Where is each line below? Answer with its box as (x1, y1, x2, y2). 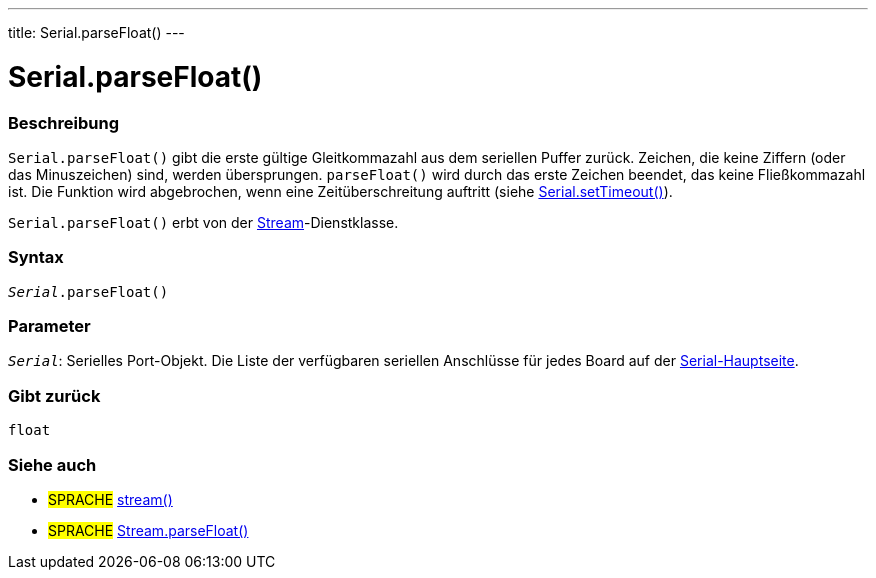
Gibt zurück (8, 385, 101, 406)
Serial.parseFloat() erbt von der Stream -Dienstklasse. (8, 213, 399, 231)
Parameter (8, 316, 91, 336)
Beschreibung (8, 112, 120, 133)
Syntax (8, 247, 64, 268)
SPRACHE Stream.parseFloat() (48, 521, 249, 539)
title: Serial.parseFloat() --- (8, 24, 185, 41)
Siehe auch (8, 454, 97, 475)
